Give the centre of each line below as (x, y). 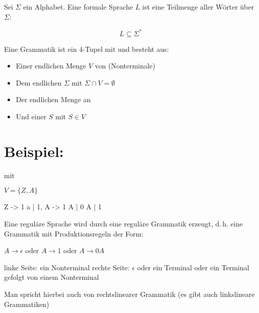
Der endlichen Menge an (53, 99)
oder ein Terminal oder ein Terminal (193, 267)
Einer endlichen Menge (51, 66)
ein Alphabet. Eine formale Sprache (78, 7)
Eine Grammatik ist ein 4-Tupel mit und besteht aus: (87, 49)
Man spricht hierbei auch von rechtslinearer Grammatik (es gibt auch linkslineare (129, 294)
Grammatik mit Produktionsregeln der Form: (74, 233)
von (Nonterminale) (125, 66)
